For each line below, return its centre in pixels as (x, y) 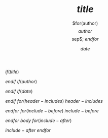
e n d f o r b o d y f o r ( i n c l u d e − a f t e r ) (39, 120)
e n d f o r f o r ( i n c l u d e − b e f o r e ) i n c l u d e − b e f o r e (52, 111)
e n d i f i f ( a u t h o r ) (21, 81)
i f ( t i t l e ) (12, 72)
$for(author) (85, 23)
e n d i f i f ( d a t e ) (19, 91)
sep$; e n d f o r (85, 39)
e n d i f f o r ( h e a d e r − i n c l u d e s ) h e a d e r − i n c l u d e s (54, 101)
